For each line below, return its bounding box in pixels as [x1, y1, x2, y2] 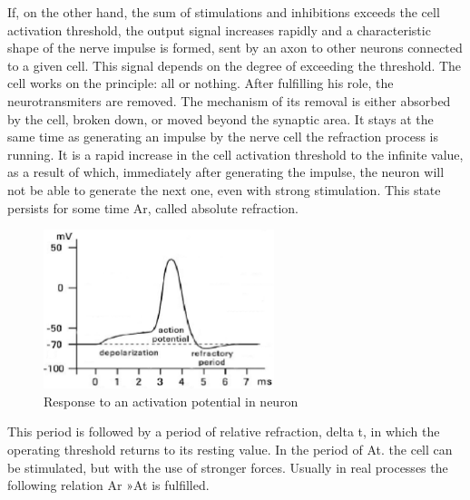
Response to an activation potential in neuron [44, 391, 299, 410]
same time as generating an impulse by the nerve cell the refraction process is [7, 127, 439, 146]
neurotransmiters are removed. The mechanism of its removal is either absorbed [7, 91, 451, 110]
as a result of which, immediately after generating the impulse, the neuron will [7, 162, 445, 181]
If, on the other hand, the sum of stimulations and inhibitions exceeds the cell [7, 3, 440, 21]
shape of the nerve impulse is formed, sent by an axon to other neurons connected [7, 38, 463, 57]
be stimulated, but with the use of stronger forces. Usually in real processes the [7, 457, 448, 476]
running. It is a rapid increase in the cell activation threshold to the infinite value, [7, 144, 464, 163]
